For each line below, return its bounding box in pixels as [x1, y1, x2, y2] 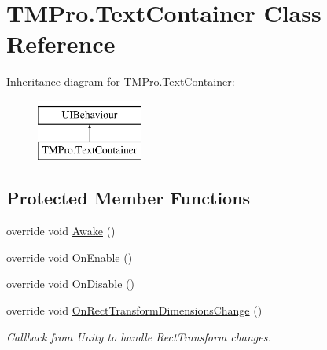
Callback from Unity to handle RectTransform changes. [6, 328, 271, 344]
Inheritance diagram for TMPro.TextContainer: [6, 73, 235, 90]
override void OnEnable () [6, 249, 133, 265]
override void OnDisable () [6, 275, 134, 292]
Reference [6, 28, 116, 60]
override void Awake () [6, 223, 116, 239]
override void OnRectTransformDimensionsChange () [6, 302, 263, 319]
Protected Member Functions [6, 186, 251, 210]
